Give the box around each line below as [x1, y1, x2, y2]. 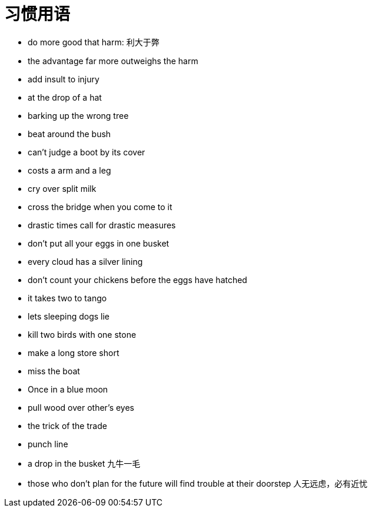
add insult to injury [28, 74, 99, 84]
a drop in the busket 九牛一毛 [28, 458, 141, 468]
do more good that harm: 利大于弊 [28, 36, 160, 47]
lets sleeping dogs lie [28, 311, 110, 321]
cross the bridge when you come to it [28, 201, 172, 212]
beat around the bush [28, 128, 111, 139]
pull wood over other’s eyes [28, 402, 135, 413]
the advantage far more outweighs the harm [28, 55, 198, 66]
